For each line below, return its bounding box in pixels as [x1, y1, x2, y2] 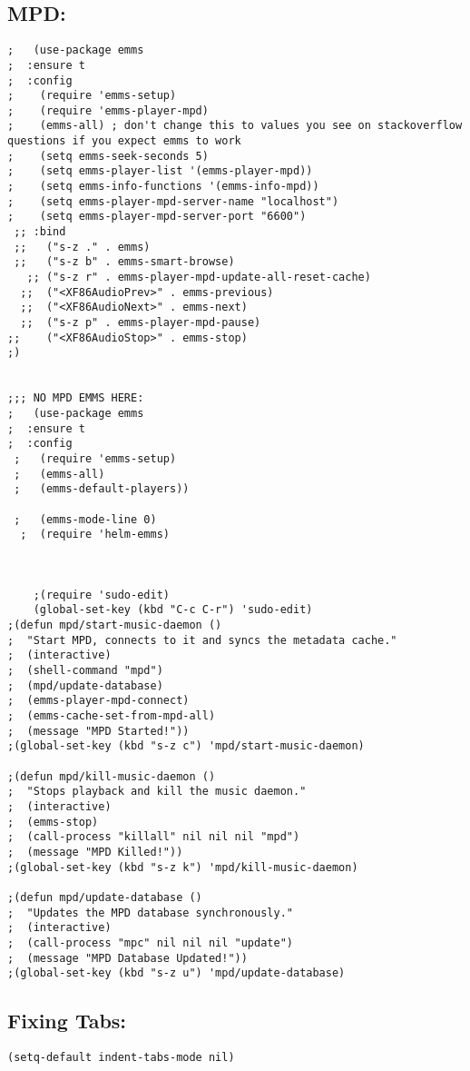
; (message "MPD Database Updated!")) [7, 951, 248, 965]
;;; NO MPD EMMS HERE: [7, 392, 144, 405]
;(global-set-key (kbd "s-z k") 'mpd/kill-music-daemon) [7, 860, 358, 874]
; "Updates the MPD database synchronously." [7, 906, 293, 919]
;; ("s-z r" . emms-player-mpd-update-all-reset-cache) [26, 271, 371, 284]
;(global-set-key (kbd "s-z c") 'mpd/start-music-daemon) [7, 739, 365, 753]
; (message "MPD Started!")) [7, 724, 190, 738]
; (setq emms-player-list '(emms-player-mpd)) [7, 164, 313, 178]
